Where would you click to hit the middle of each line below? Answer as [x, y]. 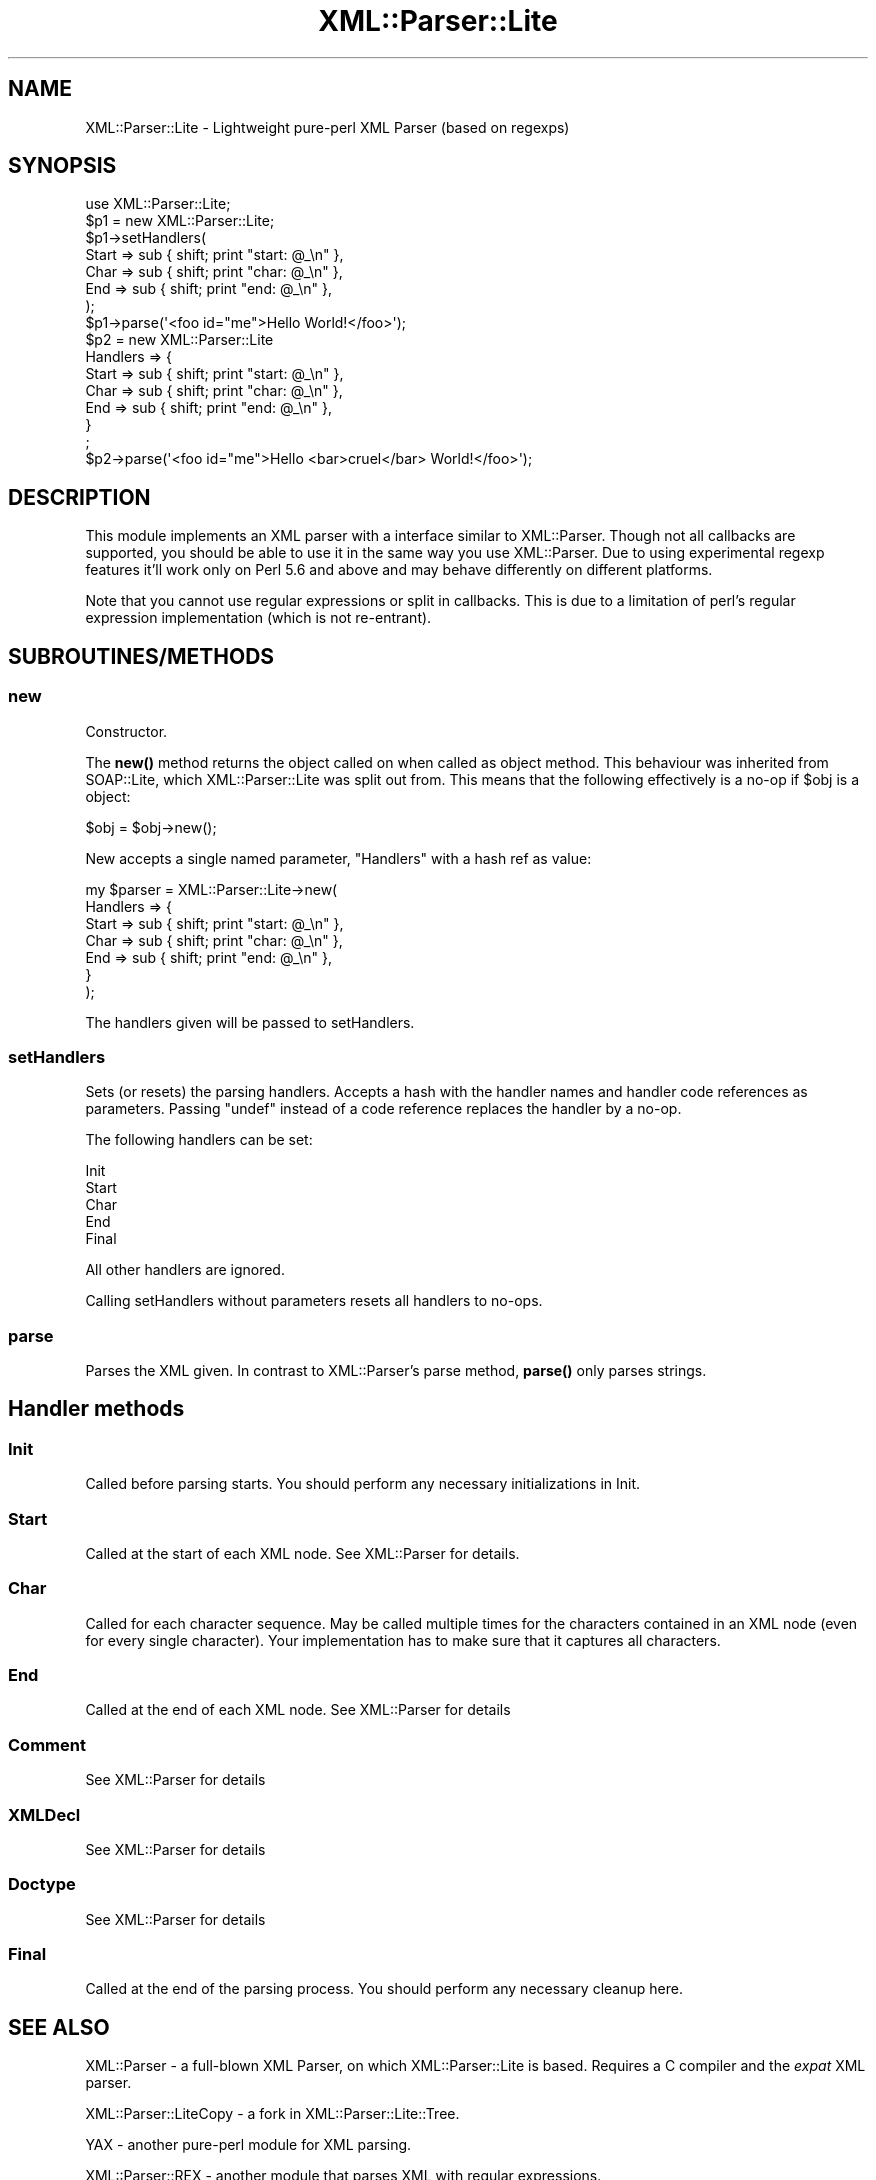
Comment [47, 1744]
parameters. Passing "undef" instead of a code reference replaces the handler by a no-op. [383, 1109]
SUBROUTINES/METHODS [141, 656]
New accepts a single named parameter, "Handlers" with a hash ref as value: [338, 858]
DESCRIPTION [79, 497]
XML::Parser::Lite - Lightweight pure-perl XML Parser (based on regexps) [327, 127]
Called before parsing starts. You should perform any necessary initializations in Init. [363, 1484]
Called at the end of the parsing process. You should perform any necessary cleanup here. [384, 1989]
